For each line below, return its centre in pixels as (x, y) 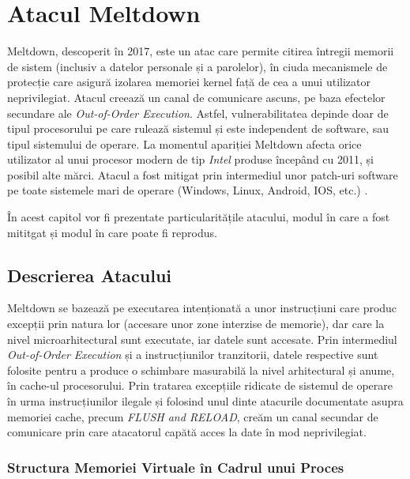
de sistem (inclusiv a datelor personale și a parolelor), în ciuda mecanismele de (197, 66)
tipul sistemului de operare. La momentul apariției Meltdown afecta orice (184, 143)
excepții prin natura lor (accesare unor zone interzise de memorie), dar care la (196, 324)
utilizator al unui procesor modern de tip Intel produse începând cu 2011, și (190, 159)
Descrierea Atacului (90, 275)
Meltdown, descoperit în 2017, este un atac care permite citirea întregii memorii (201, 51)
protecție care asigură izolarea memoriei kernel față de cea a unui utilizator (189, 82)
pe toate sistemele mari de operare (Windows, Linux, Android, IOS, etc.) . (188, 190)
